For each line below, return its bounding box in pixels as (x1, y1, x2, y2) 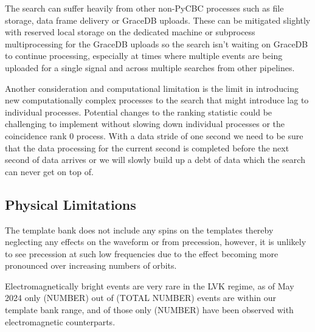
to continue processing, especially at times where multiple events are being (5, 49, 283, 62)
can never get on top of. (5, 165, 94, 178)
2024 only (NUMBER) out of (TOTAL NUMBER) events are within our (5, 291, 277, 304)
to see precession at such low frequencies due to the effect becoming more (5, 247, 279, 260)
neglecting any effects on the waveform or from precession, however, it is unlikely (5, 235, 306, 248)
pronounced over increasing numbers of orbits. (5, 259, 177, 272)
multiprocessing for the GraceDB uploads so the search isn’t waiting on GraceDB (5, 37, 308, 50)
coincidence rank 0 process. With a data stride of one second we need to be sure (5, 129, 303, 142)
